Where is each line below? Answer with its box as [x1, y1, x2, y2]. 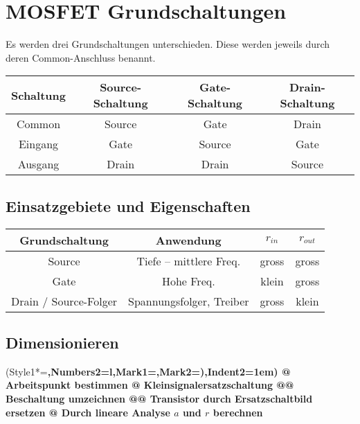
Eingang [18, 136, 59, 152]
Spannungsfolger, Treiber [128, 292, 249, 309]
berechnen [213, 405, 263, 419]
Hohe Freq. [161, 272, 215, 289]
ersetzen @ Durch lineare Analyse [6, 405, 170, 419]
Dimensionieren [6, 331, 119, 353]
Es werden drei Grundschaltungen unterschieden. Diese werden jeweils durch [6, 37, 330, 51]
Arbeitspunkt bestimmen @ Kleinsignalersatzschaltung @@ [6, 378, 294, 392]
